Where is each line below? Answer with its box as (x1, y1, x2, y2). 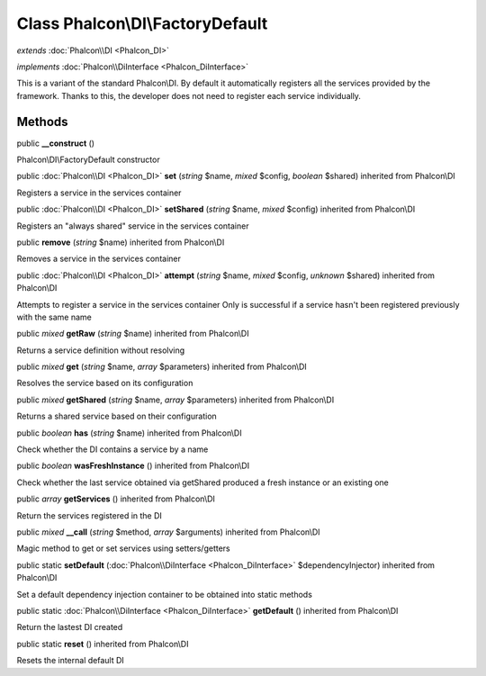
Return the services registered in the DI (16, 509, 162, 521)
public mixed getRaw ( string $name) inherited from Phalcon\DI (16, 329, 249, 339)
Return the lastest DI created (16, 622, 123, 633)
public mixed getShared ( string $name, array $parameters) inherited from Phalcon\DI (16, 394, 335, 405)
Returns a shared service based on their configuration (16, 410, 218, 422)
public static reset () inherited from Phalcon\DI (16, 638, 189, 649)
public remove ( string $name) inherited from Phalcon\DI (16, 237, 225, 248)
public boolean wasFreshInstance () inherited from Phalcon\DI (16, 460, 250, 472)
